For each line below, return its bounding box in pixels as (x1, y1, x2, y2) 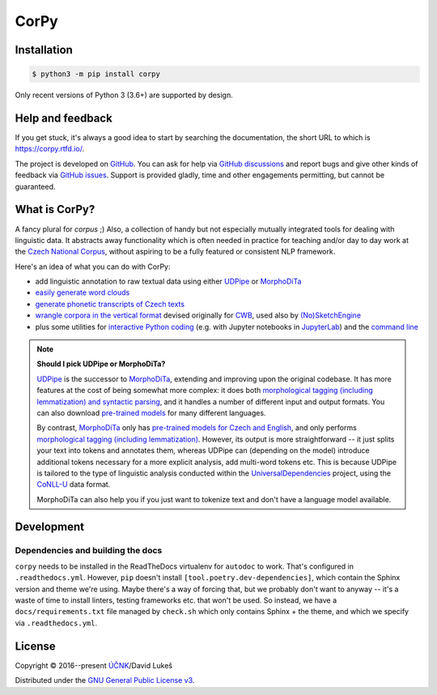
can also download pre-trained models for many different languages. (36, 407, 266, 417)
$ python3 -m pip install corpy (32, 70, 161, 79)
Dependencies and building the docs (15, 544, 163, 556)
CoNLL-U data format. (36, 480, 111, 489)
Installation (15, 43, 73, 57)
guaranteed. (15, 181, 56, 191)
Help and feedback (15, 111, 112, 125)
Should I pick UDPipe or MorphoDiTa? (36, 359, 166, 369)
